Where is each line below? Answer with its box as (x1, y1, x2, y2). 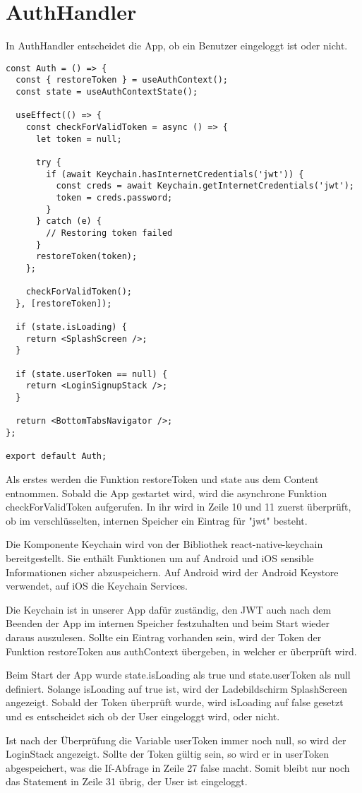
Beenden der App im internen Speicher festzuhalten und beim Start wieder (6, 616, 330, 631)
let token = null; (35, 133, 122, 144)
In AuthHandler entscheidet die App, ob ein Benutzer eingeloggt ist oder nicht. (6, 38, 348, 53)
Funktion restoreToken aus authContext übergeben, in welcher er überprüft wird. (6, 643, 357, 658)
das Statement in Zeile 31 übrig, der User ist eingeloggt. (6, 774, 248, 789)
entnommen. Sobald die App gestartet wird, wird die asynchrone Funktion (6, 485, 327, 500)
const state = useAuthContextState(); (16, 87, 198, 97)
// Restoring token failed (46, 227, 173, 238)
